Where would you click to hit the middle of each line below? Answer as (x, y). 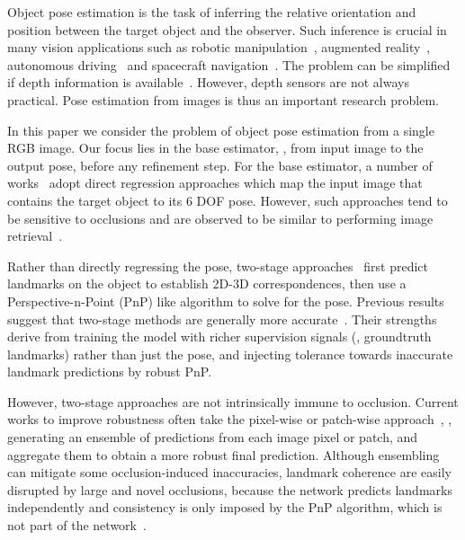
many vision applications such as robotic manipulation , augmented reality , (219, 47)
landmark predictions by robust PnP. (110, 372)
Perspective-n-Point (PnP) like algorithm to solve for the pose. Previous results (226, 301)
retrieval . (35, 236)
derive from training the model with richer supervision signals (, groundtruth (219, 336)
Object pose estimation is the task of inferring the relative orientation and (212, 12)
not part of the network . (77, 525)
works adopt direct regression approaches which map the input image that (215, 183)
